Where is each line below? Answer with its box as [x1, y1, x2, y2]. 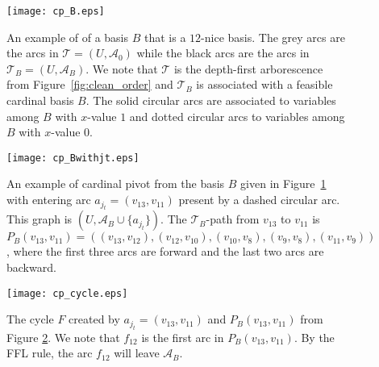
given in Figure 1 [240, 175, 327, 192]
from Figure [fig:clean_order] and [6, 76, 173, 93]
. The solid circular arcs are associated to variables [85, 92, 336, 109]
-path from [206, 211, 260, 227]
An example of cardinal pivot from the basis [6, 175, 225, 192]
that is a [144, 28, 186, 45]
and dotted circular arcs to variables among [129, 107, 345, 124]
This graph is [6, 211, 73, 227]
